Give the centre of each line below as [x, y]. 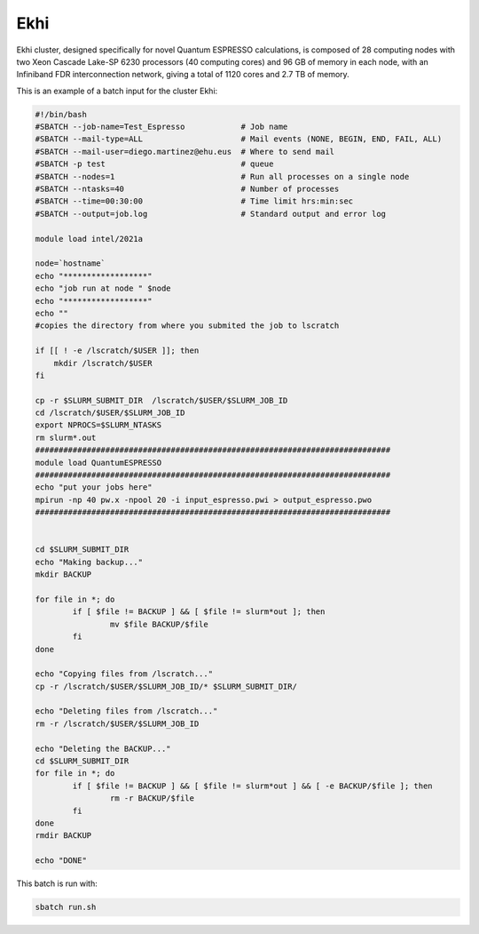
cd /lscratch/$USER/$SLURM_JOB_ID [110, 413]
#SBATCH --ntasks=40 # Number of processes [187, 189]
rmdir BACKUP [63, 836]
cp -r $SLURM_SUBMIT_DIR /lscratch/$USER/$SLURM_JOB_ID [161, 400]
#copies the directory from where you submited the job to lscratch [187, 326]
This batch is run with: [57, 883]
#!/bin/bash [61, 114]
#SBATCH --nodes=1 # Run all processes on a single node [222, 176]
